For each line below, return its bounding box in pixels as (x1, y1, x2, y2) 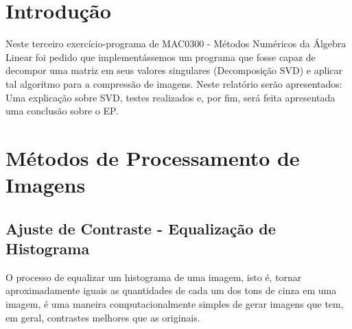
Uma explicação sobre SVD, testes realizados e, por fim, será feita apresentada (5, 90, 336, 104)
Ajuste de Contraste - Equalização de (5, 217, 276, 239)
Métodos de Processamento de (5, 143, 300, 171)
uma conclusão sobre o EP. (5, 103, 119, 118)
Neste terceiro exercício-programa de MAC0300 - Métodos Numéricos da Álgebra (5, 36, 347, 51)
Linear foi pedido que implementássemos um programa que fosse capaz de (5, 49, 316, 64)
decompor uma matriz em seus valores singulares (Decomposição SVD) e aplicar (5, 63, 342, 77)
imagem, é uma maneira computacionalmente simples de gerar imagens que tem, (5, 297, 344, 311)
